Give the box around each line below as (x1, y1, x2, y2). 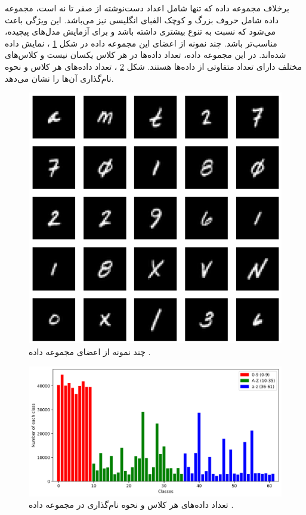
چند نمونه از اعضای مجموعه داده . (29, 345, 151, 357)
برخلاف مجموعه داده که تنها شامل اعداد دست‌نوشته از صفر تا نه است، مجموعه (5, 2, 289, 14)
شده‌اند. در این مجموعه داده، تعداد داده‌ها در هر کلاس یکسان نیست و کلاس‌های (5, 48, 286, 61)
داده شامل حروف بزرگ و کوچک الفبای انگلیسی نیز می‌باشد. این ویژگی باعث (5, 13, 279, 26)
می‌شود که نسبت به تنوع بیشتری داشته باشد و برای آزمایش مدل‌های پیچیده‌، (5, 25, 276, 38)
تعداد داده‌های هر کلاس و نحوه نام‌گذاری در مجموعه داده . (29, 498, 234, 511)
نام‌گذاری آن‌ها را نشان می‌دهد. (5, 72, 114, 84)
